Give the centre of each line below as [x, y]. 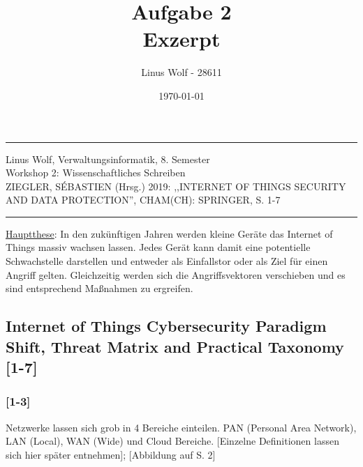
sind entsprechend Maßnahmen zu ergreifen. [99, 288]
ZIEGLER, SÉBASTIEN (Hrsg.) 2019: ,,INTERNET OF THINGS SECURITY [176, 186]
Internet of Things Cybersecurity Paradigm [166, 326]
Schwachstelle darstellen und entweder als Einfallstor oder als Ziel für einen [167, 261]
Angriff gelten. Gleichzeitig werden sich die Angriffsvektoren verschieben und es [176, 274]
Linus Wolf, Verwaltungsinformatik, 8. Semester [108, 159]
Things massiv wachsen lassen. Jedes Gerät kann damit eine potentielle [158, 247]
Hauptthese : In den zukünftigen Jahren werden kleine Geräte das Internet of [169, 233]
